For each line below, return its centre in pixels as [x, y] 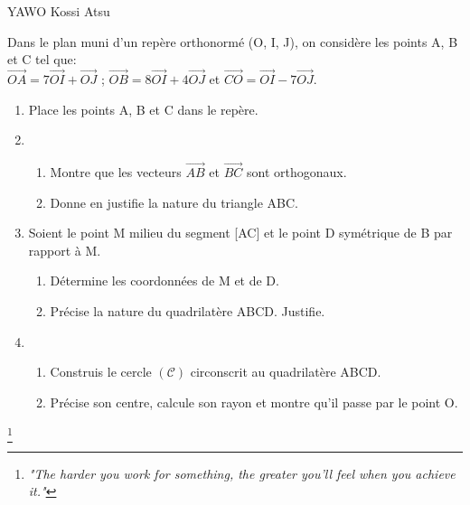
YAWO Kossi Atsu [59, 11]
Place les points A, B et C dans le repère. [143, 109]
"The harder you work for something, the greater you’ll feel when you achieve [242, 473]
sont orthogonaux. [296, 172]
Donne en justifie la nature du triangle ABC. [174, 202]
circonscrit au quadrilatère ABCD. [286, 372]
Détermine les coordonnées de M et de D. [164, 281]
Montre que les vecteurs [116, 172]
